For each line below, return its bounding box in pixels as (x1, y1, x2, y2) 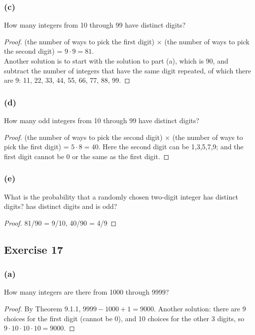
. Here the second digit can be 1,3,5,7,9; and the (98, 141, 244, 152)
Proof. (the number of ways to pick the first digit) (4, 36, 155, 46)
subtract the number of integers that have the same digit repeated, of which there (4, 65, 251, 75)
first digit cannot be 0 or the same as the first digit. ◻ (4, 151, 170, 161)
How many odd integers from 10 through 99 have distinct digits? (4, 115, 199, 125)
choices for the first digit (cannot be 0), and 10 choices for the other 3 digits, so (4, 313, 245, 323)
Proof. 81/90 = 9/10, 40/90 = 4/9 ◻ (4, 217, 117, 228)
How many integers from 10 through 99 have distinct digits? (4, 20, 186, 30)
